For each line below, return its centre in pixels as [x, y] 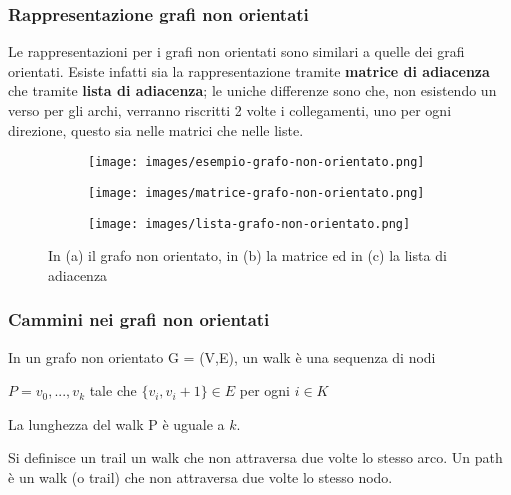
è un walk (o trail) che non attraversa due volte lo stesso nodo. [200, 476]
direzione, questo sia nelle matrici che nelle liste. [156, 129]
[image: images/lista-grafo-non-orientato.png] [249, 223]
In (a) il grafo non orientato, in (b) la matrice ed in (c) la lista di [247, 255]
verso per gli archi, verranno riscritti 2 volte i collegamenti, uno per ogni [230, 110]
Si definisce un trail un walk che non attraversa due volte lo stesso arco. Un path [255, 457]
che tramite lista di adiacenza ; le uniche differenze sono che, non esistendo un [252, 90]
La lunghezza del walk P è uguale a [116, 423]
